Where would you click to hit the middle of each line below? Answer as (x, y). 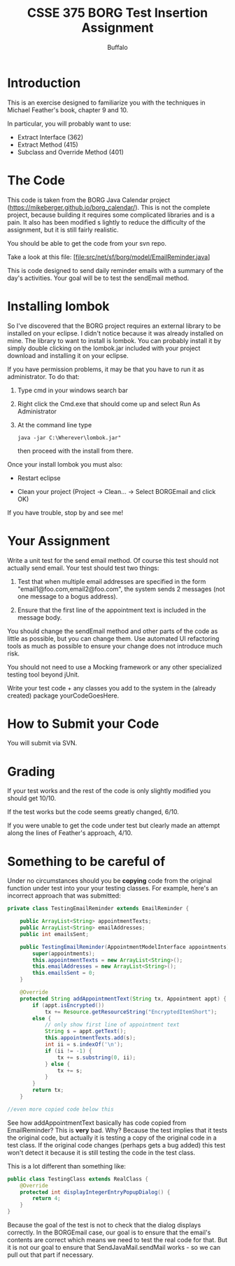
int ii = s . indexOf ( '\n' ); (84, 1045)
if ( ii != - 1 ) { (68, 1051)
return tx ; (48, 1090)
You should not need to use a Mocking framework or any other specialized (115, 667)
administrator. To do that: (43, 376)
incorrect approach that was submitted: (64, 895)
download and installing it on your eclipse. (68, 355)
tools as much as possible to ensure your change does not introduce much (115, 646)
